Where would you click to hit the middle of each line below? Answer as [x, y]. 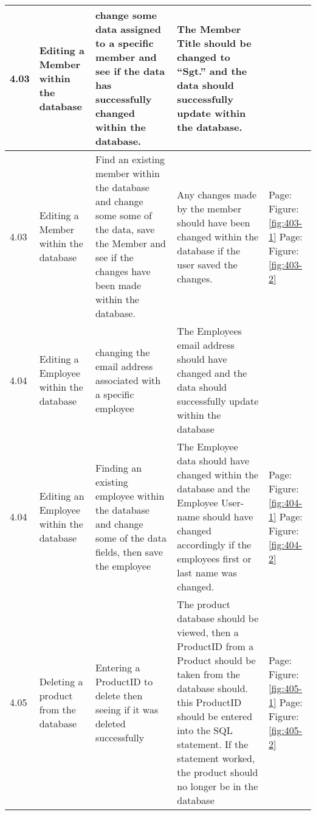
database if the [208, 250]
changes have [123, 271]
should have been [214, 222]
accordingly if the [214, 544]
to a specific [124, 43]
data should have [213, 460]
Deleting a [61, 681]
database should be [218, 618]
